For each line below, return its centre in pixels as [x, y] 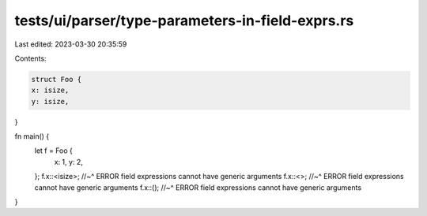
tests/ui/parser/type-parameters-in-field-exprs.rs [184, 20]
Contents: [30, 58]
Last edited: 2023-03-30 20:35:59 [71, 44]
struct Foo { [57, 79]
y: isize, [50, 101]
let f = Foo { [53, 151]
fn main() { [32, 136]
